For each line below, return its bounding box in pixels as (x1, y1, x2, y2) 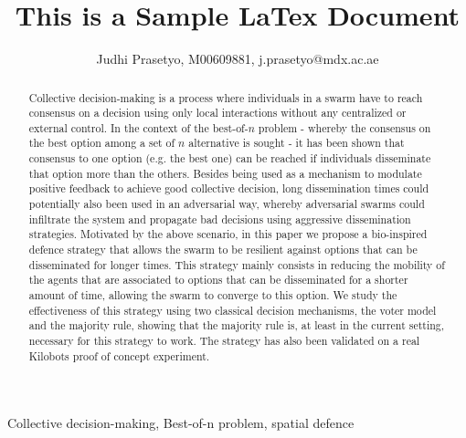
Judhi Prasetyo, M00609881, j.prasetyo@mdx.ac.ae (96, 49, 379, 68)
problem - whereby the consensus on (258, 120, 431, 135)
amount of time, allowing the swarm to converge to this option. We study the (28, 287, 397, 303)
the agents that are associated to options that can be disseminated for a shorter (28, 272, 408, 287)
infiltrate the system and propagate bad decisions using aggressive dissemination (28, 211, 411, 226)
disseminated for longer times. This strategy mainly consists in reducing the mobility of (28, 256, 445, 272)
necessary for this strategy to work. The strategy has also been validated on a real (28, 333, 420, 349)
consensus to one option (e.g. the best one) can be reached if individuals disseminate (28, 151, 431, 166)
